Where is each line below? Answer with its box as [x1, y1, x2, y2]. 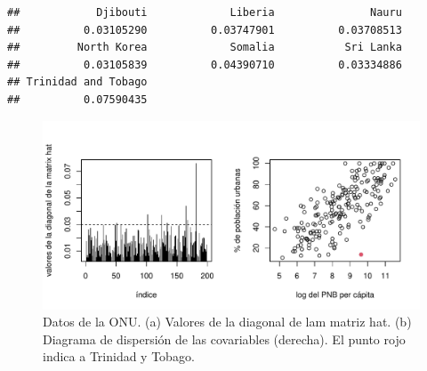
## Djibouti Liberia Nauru [7, 6, 402, 19]
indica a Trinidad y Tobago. [43, 347, 195, 366]
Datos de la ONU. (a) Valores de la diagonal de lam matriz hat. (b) [43, 312, 412, 331]
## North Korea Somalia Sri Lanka [7, 41, 402, 54]
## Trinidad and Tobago [7, 76, 148, 89]
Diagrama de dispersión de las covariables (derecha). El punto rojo [43, 329, 406, 348]
